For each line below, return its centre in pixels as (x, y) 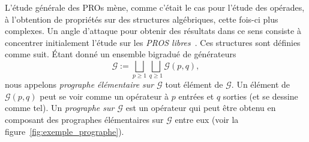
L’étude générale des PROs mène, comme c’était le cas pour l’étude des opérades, (155, 7)
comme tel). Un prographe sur (60, 108)
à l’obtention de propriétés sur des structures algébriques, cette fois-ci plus (142, 19)
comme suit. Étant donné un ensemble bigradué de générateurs (121, 54)
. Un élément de (261, 84)
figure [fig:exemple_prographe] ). (64, 131)
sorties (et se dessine (260, 96)
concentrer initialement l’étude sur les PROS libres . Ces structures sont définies (153, 42)
